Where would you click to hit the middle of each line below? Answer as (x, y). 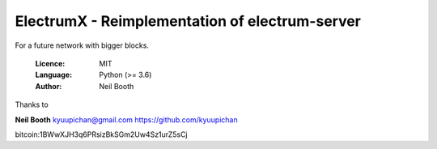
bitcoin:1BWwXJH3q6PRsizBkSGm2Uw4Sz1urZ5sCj (101, 134)
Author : (49, 86)
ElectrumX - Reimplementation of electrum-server (188, 21)
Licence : (50, 63)
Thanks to (32, 104)
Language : (54, 75)
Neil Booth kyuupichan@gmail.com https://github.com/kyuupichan (126, 119)
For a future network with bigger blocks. (82, 45)
